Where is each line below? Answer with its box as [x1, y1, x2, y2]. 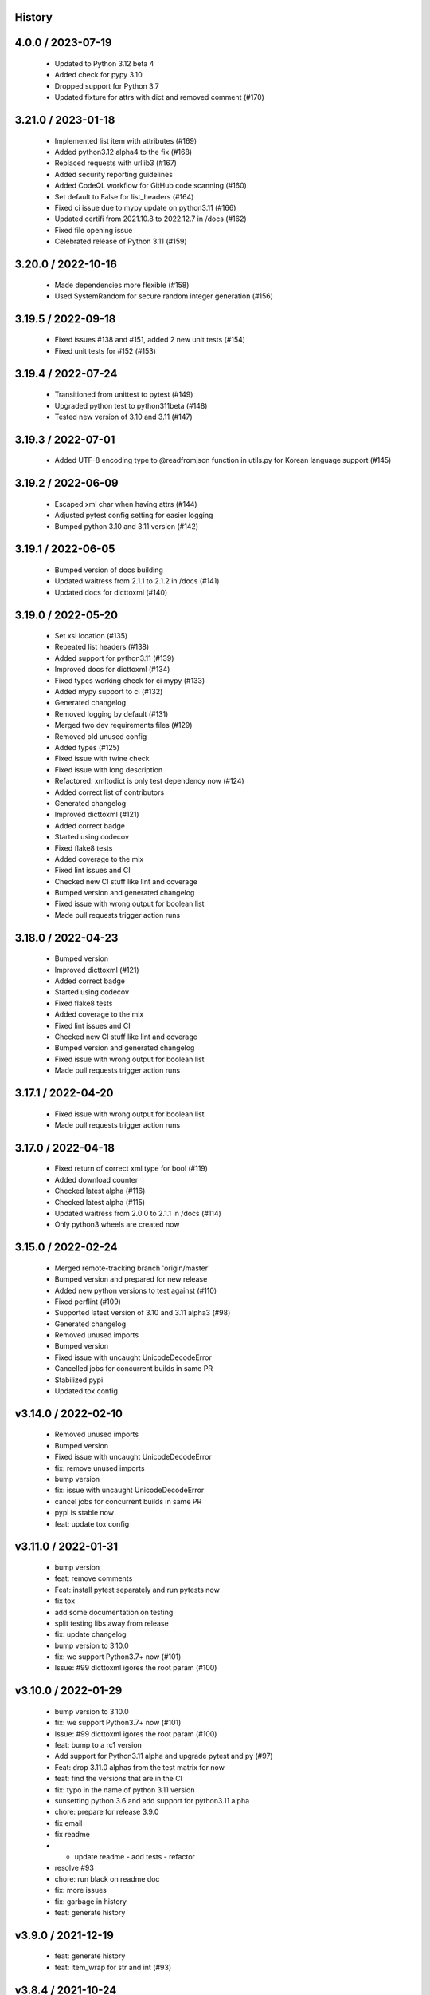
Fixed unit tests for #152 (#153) [54, 346, 157, 355]
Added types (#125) [54, 743, 119, 752]
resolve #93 [54, 1863, 95, 1873]
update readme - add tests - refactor [74, 1851, 195, 1861]
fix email [54, 1818, 83, 1827]
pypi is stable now [54, 1508, 115, 1518]
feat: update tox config [54, 1519, 130, 1528]
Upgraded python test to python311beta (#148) [54, 401, 208, 410]
